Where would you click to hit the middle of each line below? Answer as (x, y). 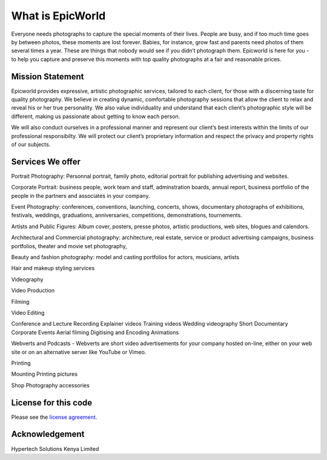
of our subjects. (31, 144)
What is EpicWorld (58, 16)
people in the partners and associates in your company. (81, 195)
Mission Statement (48, 77)
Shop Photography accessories (51, 385)
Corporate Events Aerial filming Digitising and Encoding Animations (95, 332)
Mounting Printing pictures (45, 374)
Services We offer (46, 161)
